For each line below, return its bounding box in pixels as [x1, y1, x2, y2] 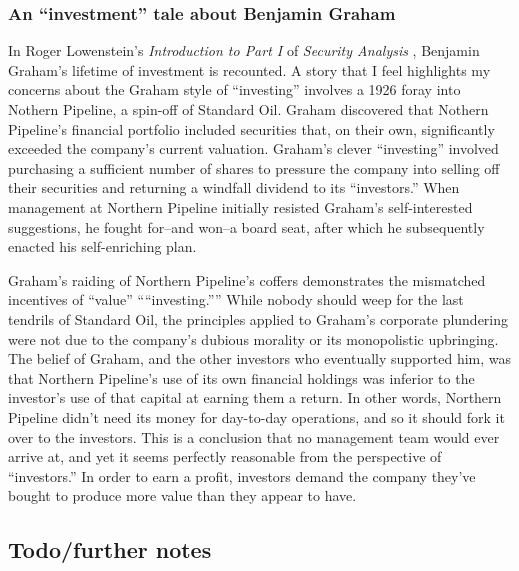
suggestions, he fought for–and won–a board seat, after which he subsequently [8, 216, 485, 237]
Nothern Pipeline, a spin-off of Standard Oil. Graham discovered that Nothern [8, 99, 489, 119]
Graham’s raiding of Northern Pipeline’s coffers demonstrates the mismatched [8, 269, 486, 290]
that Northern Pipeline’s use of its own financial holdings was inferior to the [8, 367, 475, 388]
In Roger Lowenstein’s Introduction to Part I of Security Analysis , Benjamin [8, 40, 480, 61]
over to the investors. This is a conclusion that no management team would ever [8, 426, 500, 447]
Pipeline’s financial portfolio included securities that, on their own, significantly [8, 118, 495, 139]
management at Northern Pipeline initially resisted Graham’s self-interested [8, 196, 473, 217]
